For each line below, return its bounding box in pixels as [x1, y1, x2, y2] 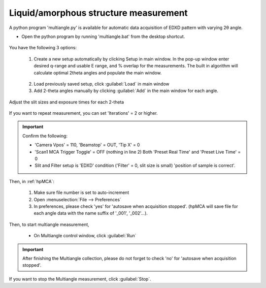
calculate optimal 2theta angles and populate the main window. [33, 69, 162, 76]
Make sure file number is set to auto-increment [33, 190, 129, 195]
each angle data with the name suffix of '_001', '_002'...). [33, 210, 148, 216]
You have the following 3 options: [9, 45, 77, 51]
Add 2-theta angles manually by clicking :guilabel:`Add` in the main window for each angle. [33, 88, 219, 94]
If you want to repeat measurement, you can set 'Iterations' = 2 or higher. [9, 110, 158, 116]
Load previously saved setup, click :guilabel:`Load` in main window [33, 81, 169, 87]
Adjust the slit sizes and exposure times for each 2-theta [9, 99, 124, 105]
